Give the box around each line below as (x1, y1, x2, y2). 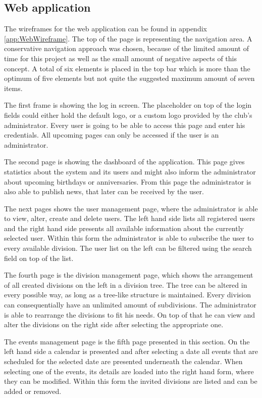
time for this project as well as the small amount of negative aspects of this (4, 53, 237, 63)
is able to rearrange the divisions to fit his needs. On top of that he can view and (4, 309, 255, 320)
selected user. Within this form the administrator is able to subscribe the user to (4, 233, 254, 243)
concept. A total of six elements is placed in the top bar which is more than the (4, 63, 250, 73)
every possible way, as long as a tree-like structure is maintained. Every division (4, 289, 251, 300)
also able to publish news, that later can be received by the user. (4, 186, 204, 197)
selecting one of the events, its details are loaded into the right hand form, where (4, 366, 254, 376)
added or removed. (4, 385, 62, 396)
